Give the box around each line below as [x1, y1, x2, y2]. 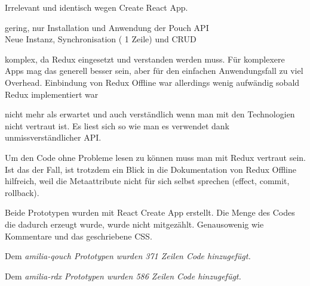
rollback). [5, 186, 39, 198]
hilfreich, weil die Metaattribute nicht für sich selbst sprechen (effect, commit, [5, 175, 290, 187]
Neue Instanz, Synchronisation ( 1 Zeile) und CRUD [5, 33, 197, 45]
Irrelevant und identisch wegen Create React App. [5, 1, 188, 13]
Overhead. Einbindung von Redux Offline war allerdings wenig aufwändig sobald [5, 76, 300, 88]
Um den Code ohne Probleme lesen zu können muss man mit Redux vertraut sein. [5, 151, 306, 163]
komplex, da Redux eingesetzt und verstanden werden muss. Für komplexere [5, 52, 285, 65]
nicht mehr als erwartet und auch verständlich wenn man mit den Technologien [5, 108, 295, 120]
